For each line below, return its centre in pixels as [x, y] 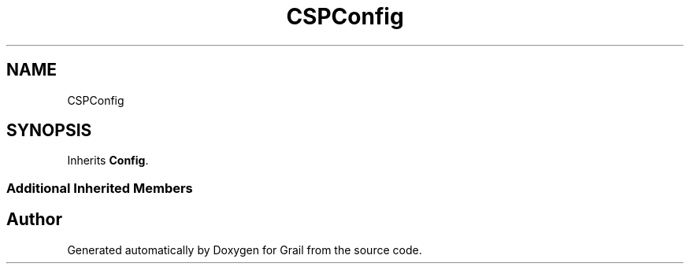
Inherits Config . [108, 161]
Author [34, 220]
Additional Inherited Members [100, 188]
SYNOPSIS [49, 131]
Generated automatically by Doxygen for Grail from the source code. [245, 250]
